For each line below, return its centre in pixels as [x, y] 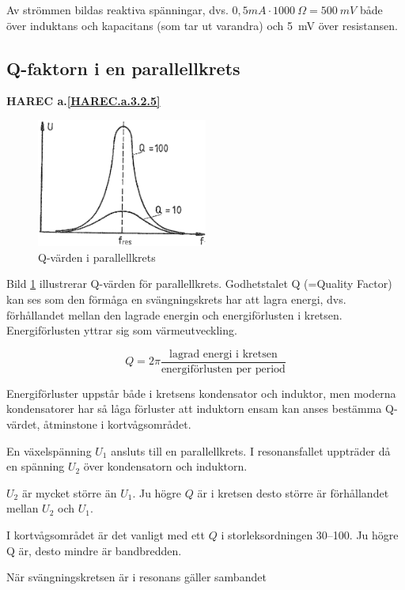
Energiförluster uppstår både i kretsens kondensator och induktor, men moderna [201, 393]
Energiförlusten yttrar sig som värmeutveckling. [122, 330]
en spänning [36, 466]
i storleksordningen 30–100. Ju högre [310, 534]
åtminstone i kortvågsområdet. [117, 424]
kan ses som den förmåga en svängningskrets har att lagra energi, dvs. [176, 299]
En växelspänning [49, 450]
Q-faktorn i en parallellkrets [123, 68]
